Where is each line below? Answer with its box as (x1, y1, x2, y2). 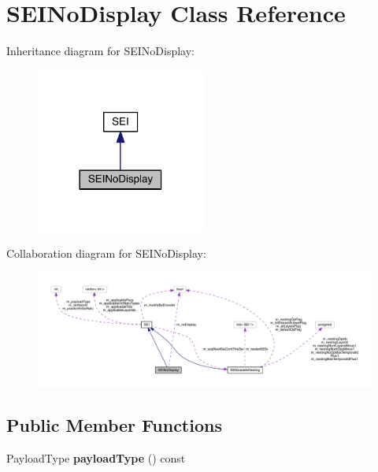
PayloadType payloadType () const (6, 449, 186, 466)
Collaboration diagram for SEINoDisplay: (6, 245, 206, 262)
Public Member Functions (6, 412, 222, 437)
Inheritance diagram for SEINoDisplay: (6, 43, 195, 59)
